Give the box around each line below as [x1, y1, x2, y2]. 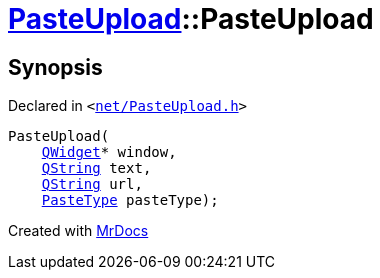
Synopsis [8, 54, 103, 80]
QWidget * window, [41, 144, 177, 161]
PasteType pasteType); [41, 192, 219, 209]
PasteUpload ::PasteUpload [8, 2, 374, 36]
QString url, [41, 176, 143, 193]
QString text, [41, 160, 152, 177]
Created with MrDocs [8, 222, 149, 240]
